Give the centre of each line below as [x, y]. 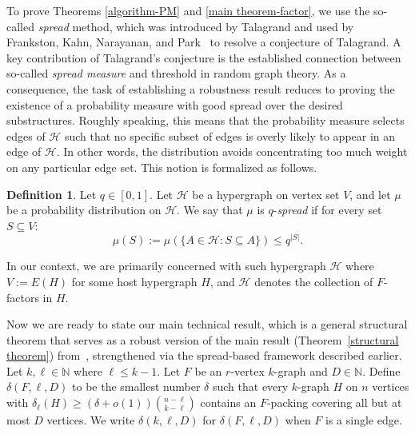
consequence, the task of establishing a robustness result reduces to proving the [201, 88]
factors [23, 297]
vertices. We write [91, 420]
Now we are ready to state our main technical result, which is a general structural [207, 324]
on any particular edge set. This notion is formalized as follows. [162, 167]
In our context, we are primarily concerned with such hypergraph [166, 266]
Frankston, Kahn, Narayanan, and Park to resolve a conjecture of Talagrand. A [204, 42]
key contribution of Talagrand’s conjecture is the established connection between [204, 57]
